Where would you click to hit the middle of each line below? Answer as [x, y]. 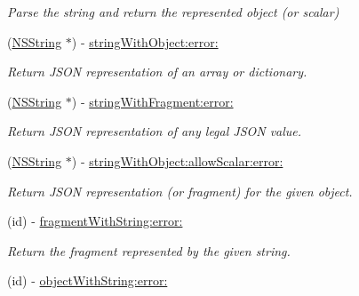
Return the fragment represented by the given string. [149, 250]
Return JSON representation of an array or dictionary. [157, 72]
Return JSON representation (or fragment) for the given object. [180, 191]
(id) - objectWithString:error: [88, 280]
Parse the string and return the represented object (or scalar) [173, 12]
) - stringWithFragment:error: [152, 101]
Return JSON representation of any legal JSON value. [155, 131]
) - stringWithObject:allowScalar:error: [177, 160]
